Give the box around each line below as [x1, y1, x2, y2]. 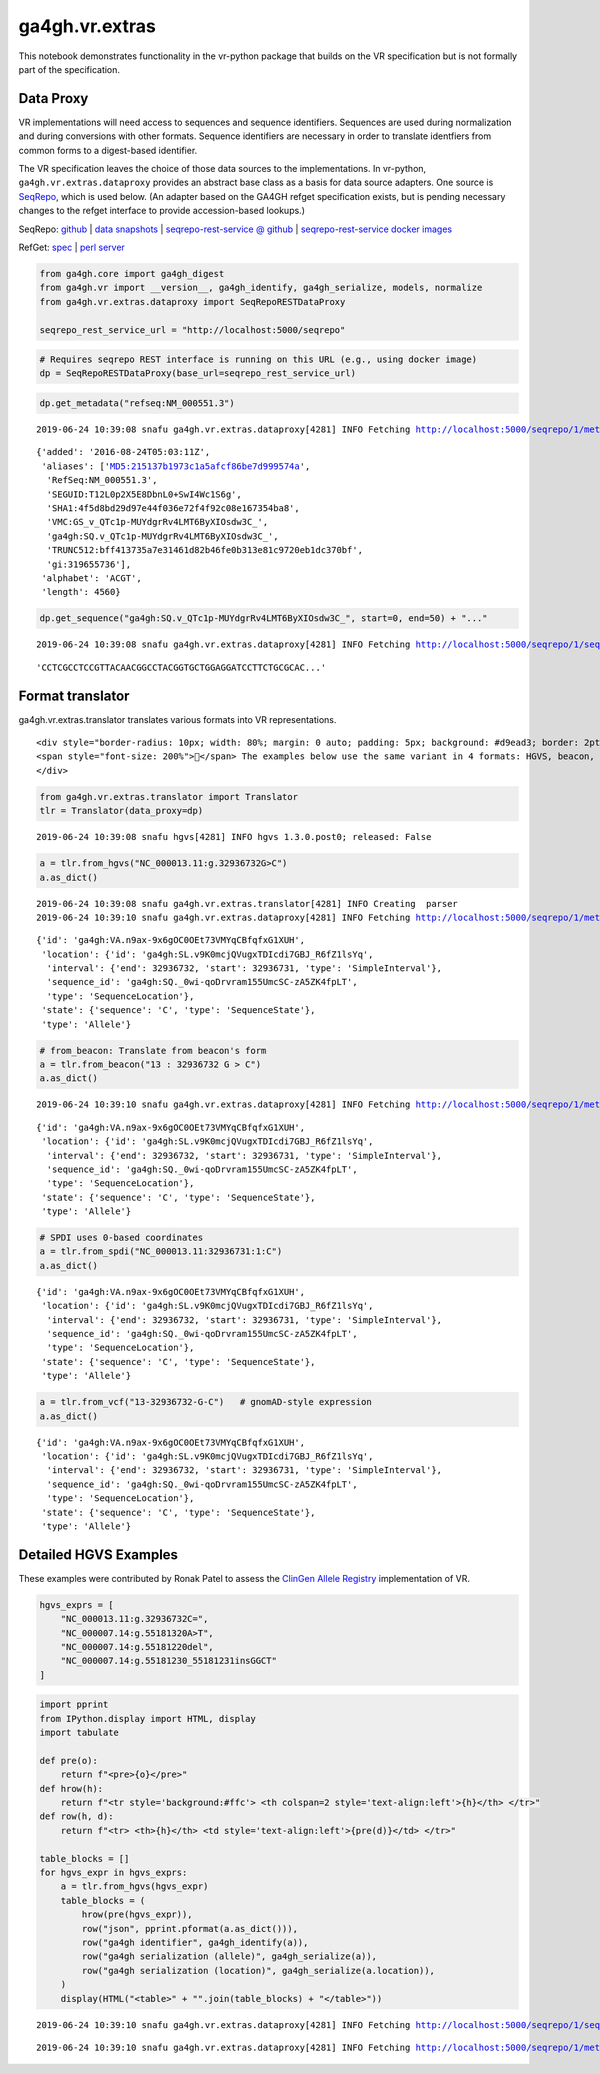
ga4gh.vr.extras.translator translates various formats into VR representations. [18, 713, 337, 725]
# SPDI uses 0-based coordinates [39, 1232, 204, 1244]
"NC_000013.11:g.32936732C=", [60, 1613, 209, 1625]
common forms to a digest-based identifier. [18, 144, 198, 156]
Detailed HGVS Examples [18, 1546, 179, 1563]
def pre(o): [39, 1755, 99, 1766]
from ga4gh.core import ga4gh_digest [39, 268, 225, 279]
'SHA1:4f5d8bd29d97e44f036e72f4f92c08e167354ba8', [46, 503, 300, 514]
